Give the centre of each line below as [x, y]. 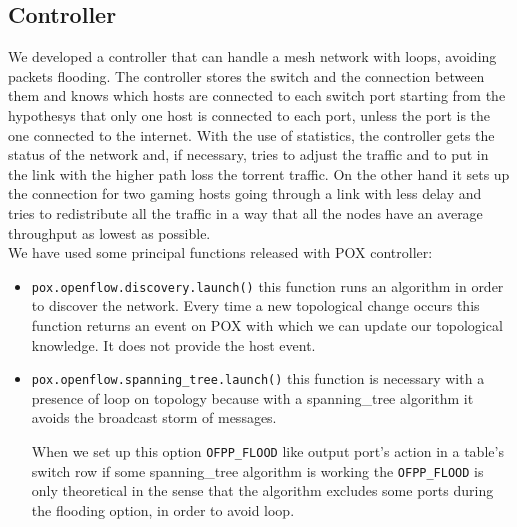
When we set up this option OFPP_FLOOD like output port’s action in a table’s [267, 451]
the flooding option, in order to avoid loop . [163, 509]
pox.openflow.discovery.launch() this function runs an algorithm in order [267, 285]
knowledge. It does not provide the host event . [173, 344]
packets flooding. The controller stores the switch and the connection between [246, 75]
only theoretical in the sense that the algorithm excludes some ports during [262, 490]
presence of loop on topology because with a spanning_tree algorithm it [252, 397]
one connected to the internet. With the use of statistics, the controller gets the [251, 134]
